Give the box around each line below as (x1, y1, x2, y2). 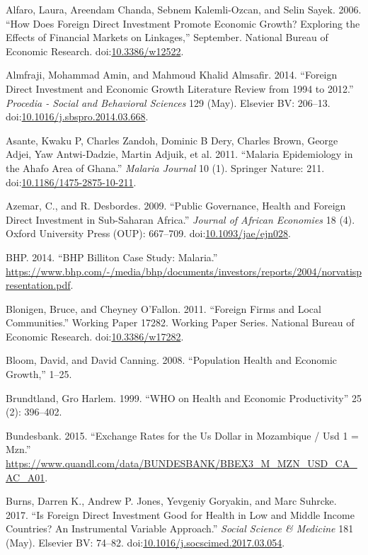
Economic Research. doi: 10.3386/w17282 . (6, 328, 184, 343)
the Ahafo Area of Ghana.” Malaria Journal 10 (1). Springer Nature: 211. (6, 160, 325, 175)
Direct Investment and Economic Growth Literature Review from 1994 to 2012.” (6, 81, 354, 96)
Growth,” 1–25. (6, 367, 72, 382)
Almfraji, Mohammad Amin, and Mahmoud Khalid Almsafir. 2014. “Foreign (6, 67, 338, 82)
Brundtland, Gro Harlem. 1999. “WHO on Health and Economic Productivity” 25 (6, 390, 362, 405)
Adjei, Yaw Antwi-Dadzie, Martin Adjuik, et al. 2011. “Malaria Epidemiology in (6, 147, 353, 161)
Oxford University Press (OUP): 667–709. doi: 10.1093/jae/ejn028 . (6, 226, 291, 241)
